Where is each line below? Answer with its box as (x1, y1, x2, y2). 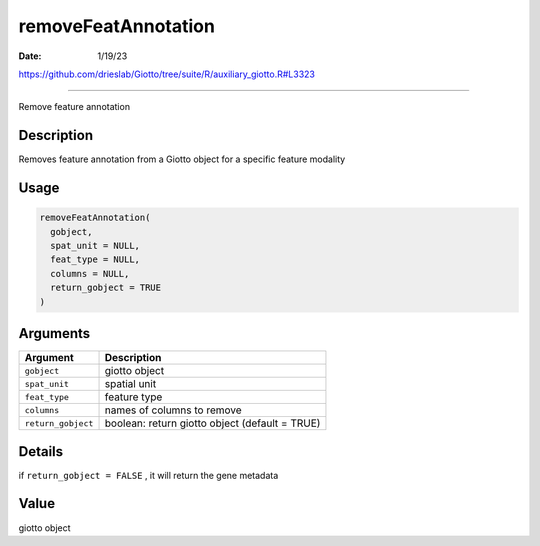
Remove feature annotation (18, 101, 130, 113)
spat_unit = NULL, (50, 240, 140, 252)
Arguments (18, 325, 91, 342)
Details (18, 443, 64, 460)
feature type (104, 390, 163, 404)
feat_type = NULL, (50, 254, 140, 265)
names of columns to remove (104, 403, 242, 417)
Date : (18, 50, 42, 62)
